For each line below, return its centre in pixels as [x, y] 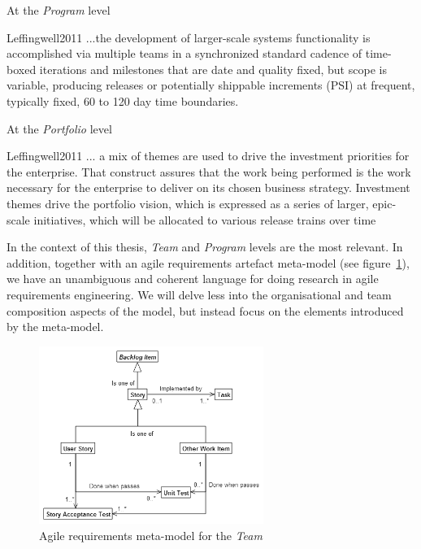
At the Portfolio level [59, 128]
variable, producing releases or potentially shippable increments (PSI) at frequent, [211, 85]
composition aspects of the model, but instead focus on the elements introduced [205, 310]
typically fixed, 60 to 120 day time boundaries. [123, 100]
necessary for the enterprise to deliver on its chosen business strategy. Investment [208, 187]
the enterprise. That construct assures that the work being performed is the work [209, 171]
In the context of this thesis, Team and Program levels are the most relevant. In [205, 247]
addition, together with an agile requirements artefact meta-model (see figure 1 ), [208, 262]
